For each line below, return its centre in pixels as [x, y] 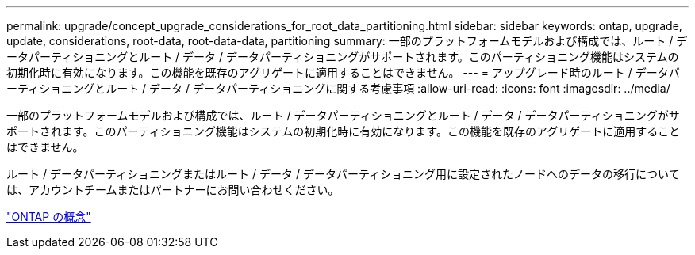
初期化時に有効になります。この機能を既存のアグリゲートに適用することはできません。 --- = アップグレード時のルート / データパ [343, 72]
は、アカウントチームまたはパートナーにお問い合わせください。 [173, 190]
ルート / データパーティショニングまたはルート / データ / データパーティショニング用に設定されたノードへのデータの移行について [343, 174]
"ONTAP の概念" [49, 217]
